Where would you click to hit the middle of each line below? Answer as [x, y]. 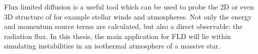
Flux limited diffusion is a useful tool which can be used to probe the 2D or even [129, 6]
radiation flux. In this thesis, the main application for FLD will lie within [118, 36]
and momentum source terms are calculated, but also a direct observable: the [123, 26]
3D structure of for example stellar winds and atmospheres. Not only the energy [128, 16]
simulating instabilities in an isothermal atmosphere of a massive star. [112, 46]
